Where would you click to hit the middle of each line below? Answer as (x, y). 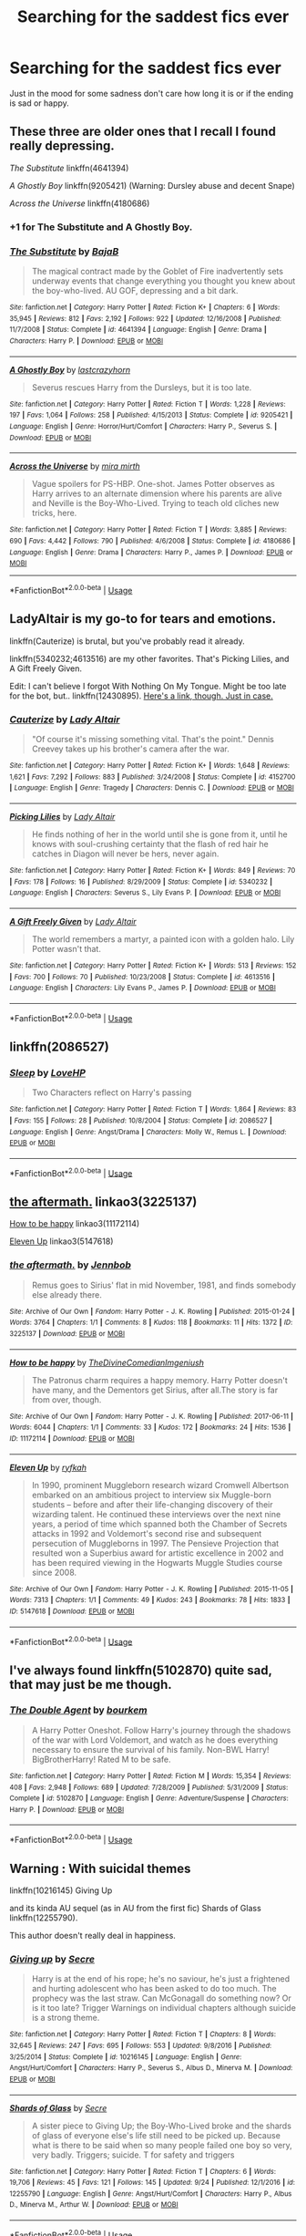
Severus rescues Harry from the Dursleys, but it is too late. (142, 387)
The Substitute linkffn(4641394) (69, 168)
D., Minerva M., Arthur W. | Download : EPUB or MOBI (94, 2205)
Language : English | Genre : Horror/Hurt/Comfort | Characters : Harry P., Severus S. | (143, 426)
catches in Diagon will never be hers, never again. (125, 854)
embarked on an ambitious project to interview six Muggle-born (151, 1495)
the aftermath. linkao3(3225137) (103, 1201)
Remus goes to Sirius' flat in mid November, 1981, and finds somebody (164, 1285)
